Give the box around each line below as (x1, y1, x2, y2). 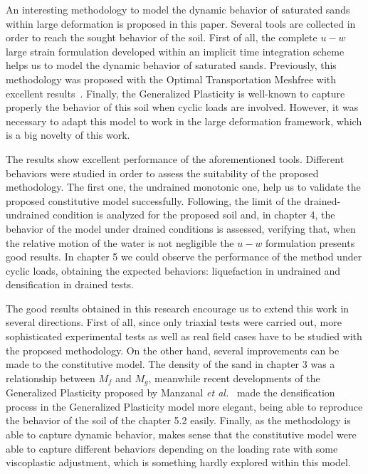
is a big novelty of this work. (6, 127, 130, 142)
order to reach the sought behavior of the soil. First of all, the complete (6, 30, 317, 45)
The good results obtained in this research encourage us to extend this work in (6, 300, 349, 315)
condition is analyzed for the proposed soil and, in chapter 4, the (53, 207, 335, 222)
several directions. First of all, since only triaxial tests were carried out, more (6, 315, 342, 330)
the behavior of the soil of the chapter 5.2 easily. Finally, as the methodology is (6, 413, 351, 428)
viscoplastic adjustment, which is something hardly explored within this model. (6, 455, 351, 470)
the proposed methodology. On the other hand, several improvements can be (6, 342, 340, 357)
